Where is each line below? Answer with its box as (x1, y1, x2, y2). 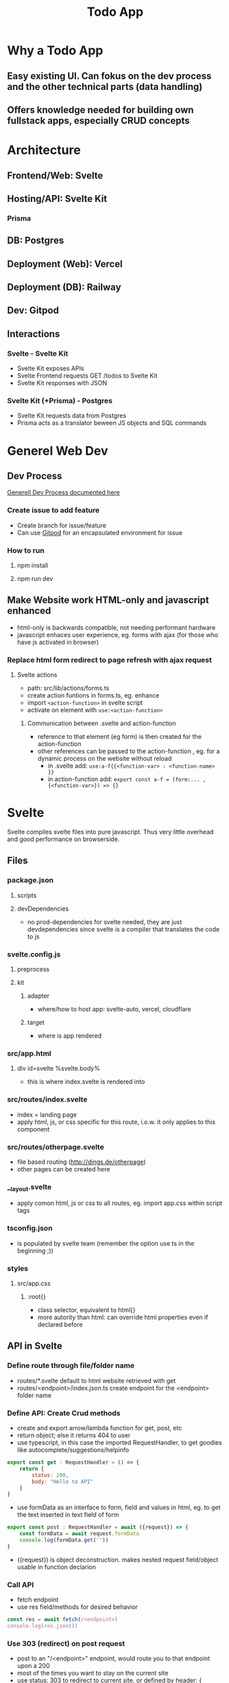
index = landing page (16, 1110, 77, 1119)
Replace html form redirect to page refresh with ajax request (7, 655, 213, 665)
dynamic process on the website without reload (37, 755, 172, 763)
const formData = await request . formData (19, 1531, 139, 1537)
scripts (16, 891, 37, 900)
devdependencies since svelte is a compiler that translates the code (27, 925, 220, 933)
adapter (27, 992, 50, 1000)
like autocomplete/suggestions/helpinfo (16, 1446, 130, 1454)
